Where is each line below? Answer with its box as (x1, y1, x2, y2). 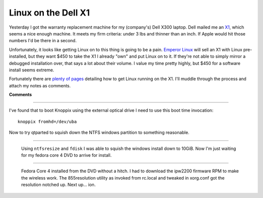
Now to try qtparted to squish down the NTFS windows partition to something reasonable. (9, 130, 189, 135)
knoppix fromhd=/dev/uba (18, 119, 77, 124)
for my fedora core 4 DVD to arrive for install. (21, 152, 112, 158)
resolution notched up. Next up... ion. (21, 182, 96, 188)
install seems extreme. (9, 67, 55, 73)
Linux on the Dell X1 (9, 7, 90, 18)
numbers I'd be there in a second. (9, 38, 77, 44)
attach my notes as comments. (9, 82, 71, 88)
